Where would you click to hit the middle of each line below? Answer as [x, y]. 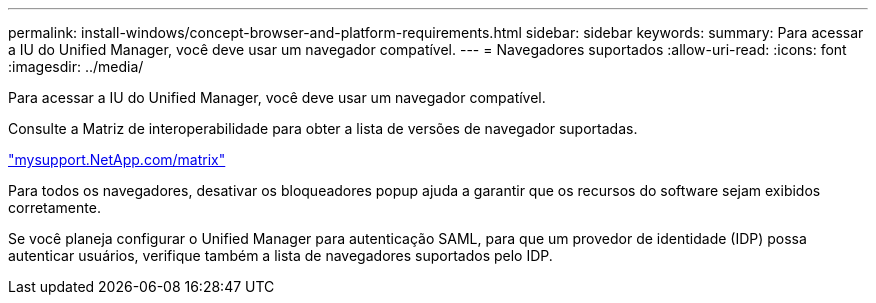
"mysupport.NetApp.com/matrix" [117, 159]
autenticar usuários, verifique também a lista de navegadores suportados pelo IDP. [280, 255]
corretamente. [54, 207]
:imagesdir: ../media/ [76, 66]
